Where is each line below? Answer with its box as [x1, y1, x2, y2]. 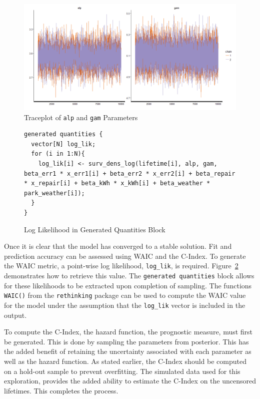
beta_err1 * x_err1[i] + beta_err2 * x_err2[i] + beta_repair [24, 170, 235, 177]
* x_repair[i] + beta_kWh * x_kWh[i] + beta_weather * [24, 180, 210, 187]
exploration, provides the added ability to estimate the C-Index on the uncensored [4, 375, 256, 386]
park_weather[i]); [24, 189, 85, 197]
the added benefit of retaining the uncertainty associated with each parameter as [4, 346, 251, 356]
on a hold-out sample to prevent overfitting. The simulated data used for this [4, 365, 240, 376]
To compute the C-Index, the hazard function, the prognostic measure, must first [4, 326, 253, 337]
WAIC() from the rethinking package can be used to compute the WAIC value [4, 290, 246, 300]
